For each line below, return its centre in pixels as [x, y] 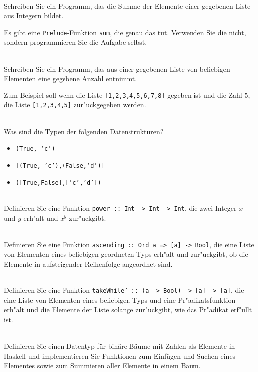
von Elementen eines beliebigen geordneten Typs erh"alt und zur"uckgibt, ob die [126, 254]
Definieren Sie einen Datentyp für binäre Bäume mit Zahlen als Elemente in [120, 346]
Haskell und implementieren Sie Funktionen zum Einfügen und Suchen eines [120, 355]
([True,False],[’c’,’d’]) [58, 182]
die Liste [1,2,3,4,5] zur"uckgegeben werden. [75, 105]
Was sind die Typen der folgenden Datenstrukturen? [84, 131]
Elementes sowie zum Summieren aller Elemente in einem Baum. [102, 365]
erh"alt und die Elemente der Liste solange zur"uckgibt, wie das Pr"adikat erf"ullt [128, 310]
